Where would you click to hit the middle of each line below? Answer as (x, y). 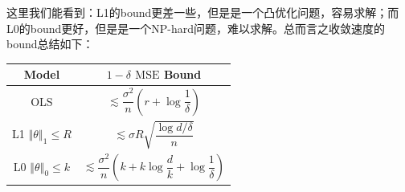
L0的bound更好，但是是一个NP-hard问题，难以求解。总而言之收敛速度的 (196, 28)
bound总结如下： (50, 44)
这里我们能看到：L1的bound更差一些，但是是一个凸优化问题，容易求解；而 (203, 12)
